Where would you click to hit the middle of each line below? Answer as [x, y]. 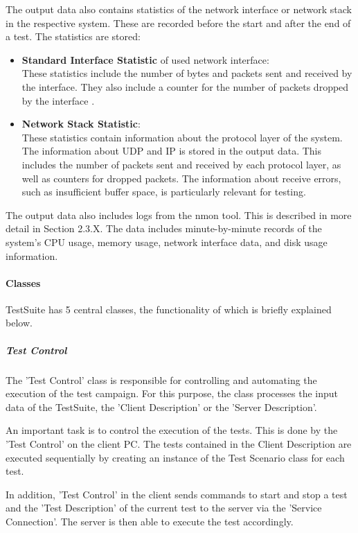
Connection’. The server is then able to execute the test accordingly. [150, 521]
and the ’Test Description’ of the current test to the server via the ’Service [164, 508]
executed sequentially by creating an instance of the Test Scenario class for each [175, 457]
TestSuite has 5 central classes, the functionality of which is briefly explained [169, 309]
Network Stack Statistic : [81, 124]
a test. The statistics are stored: [73, 36]
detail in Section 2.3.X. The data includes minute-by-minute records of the [164, 228]
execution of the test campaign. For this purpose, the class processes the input [172, 393]
